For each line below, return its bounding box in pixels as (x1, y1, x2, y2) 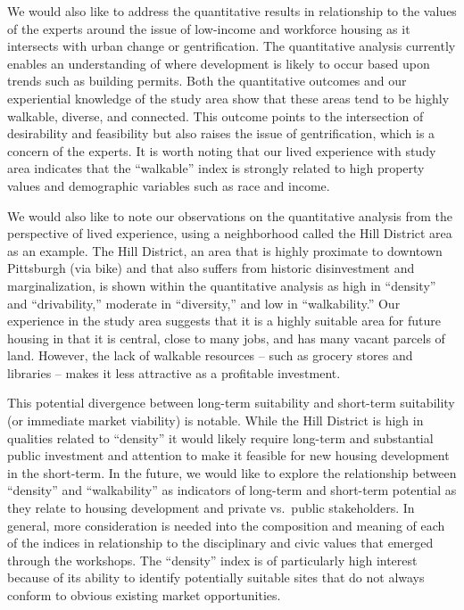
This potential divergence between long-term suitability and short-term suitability (7, 393, 455, 412)
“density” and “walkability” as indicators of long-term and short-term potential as (7, 481, 457, 499)
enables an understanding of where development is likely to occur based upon (7, 54, 430, 72)
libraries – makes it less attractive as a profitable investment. (7, 363, 341, 382)
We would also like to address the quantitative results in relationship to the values (7, 2, 457, 20)
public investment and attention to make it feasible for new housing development (7, 446, 450, 465)
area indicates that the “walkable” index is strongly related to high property (7, 159, 425, 177)
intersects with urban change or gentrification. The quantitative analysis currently (7, 37, 456, 55)
